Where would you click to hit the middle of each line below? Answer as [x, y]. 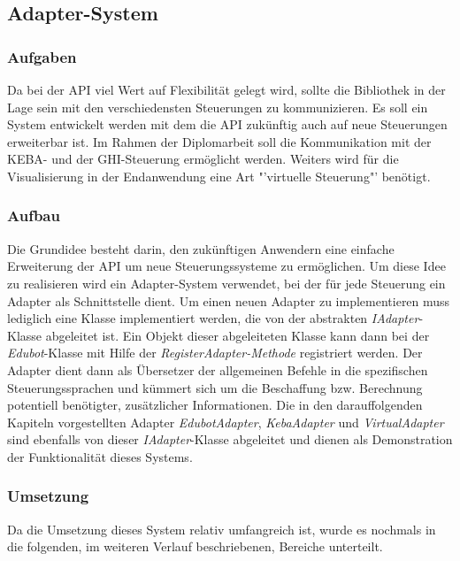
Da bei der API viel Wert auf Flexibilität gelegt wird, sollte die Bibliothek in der [226, 89]
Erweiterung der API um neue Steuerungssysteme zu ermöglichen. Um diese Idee [226, 266]
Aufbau [34, 215]
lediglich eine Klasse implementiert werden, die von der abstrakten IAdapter [213, 318]
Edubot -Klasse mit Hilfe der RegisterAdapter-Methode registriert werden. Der [215, 353]
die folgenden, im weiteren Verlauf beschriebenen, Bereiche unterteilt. [195, 546]
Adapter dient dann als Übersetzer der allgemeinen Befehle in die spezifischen [218, 369]
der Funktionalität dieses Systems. [100, 456]
